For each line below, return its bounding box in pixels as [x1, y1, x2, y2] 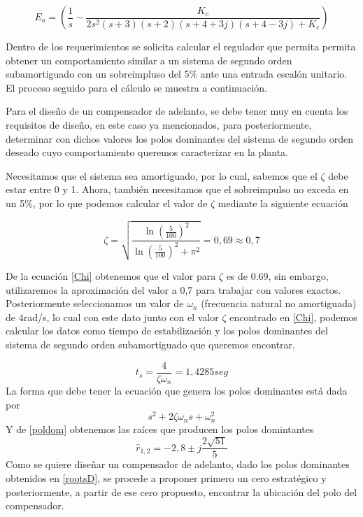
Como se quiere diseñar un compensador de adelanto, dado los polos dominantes [6, 457, 350, 472]
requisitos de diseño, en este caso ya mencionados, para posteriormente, [6, 117, 312, 132]
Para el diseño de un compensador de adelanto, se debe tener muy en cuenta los [6, 104, 348, 118]
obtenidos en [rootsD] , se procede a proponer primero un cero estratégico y [6, 470, 327, 485]
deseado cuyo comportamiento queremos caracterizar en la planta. [6, 145, 288, 160]
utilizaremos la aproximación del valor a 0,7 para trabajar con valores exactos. [6, 282, 341, 297]
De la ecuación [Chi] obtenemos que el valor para [6, 269, 216, 283]
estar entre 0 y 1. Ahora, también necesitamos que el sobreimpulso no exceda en [6, 182, 349, 197]
